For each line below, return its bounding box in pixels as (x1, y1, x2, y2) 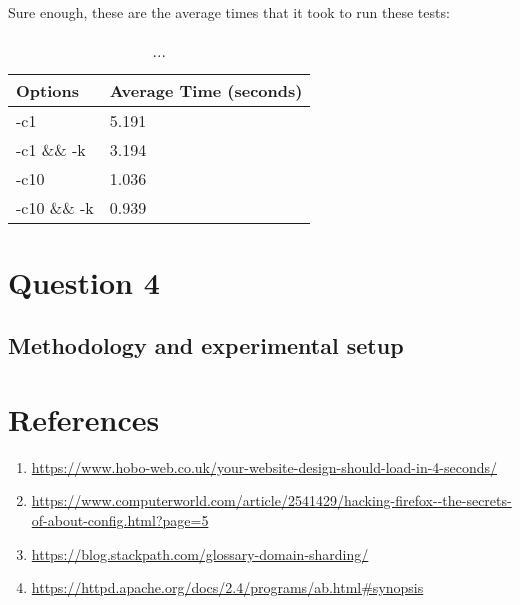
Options (16, 78, 79, 102)
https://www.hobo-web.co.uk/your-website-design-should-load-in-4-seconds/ (31, 456, 498, 477)
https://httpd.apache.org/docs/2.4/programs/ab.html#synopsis (31, 577, 424, 598)
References (8, 398, 160, 439)
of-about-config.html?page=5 (31, 510, 209, 531)
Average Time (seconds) (109, 78, 303, 102)
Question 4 (8, 261, 160, 302)
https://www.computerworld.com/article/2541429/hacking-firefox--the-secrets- (31, 490, 512, 511)
